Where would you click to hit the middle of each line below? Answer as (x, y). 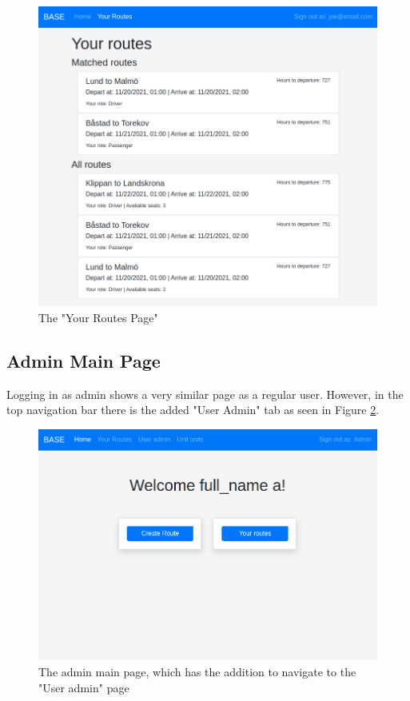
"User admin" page (84, 687)
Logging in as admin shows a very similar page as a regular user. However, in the (205, 394)
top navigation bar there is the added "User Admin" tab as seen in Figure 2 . (193, 410)
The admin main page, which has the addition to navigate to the (197, 672)
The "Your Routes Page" (98, 318)
